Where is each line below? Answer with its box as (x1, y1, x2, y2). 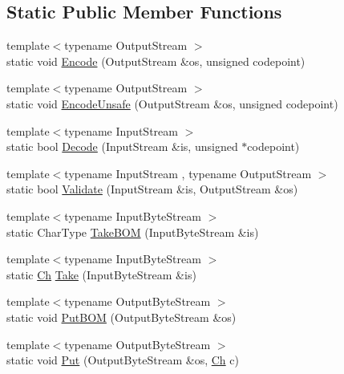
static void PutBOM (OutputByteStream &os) (6, 308, 237, 325)
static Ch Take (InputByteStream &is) (6, 266, 196, 283)
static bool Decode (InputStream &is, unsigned (6, 138, 238, 155)
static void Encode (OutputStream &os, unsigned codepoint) (6, 52, 306, 69)
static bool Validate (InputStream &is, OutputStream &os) (6, 181, 298, 197)
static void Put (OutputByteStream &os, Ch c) (6, 352, 239, 368)
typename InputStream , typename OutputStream (64, 165, 312, 181)
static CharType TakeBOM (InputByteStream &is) (6, 223, 259, 240)
